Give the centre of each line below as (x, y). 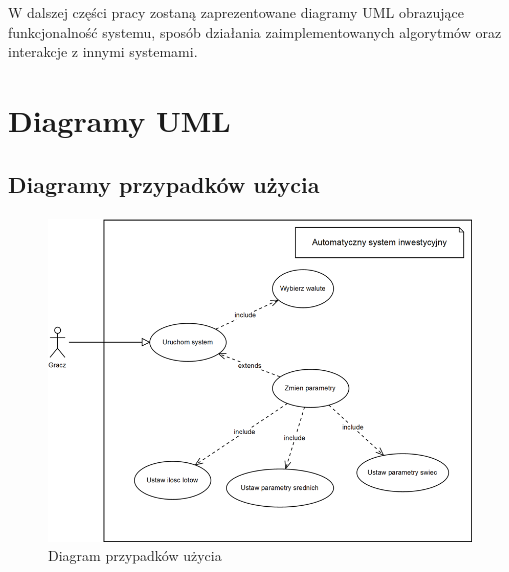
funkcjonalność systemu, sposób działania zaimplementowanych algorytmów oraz (255, 31)
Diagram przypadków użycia (135, 555)
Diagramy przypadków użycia (164, 183)
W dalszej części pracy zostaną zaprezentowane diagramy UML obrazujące (236, 12)
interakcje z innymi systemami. (103, 51)
